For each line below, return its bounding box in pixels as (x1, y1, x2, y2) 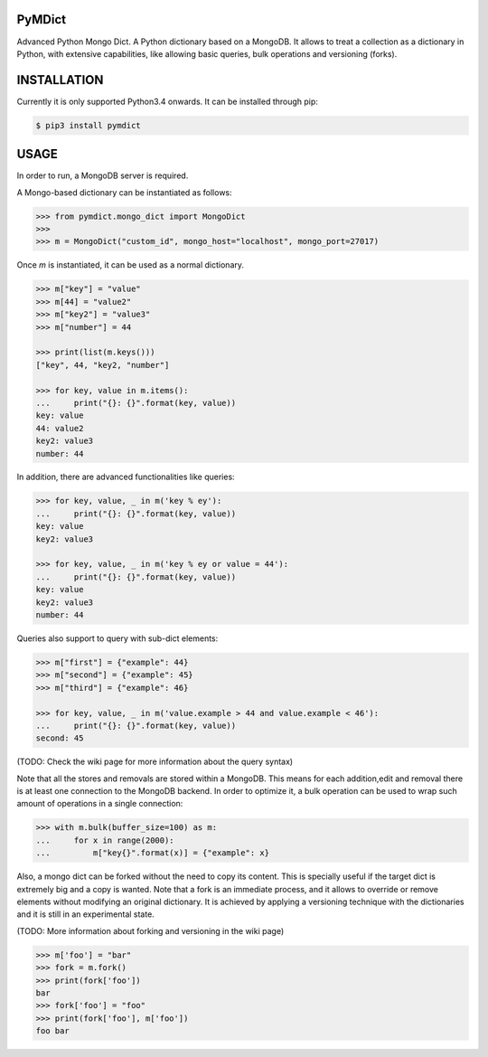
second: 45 (35, 733, 84, 743)
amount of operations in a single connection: (16, 798, 183, 809)
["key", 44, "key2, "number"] (35, 360, 170, 370)
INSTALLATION (16, 72, 104, 88)
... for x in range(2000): (35, 835, 175, 845)
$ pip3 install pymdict (35, 120, 142, 130)
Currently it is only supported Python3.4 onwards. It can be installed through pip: (16, 96, 318, 107)
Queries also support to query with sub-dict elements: (16, 633, 219, 644)
